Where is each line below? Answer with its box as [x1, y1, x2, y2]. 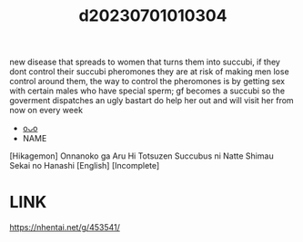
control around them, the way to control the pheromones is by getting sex [9, 76, 285, 87]
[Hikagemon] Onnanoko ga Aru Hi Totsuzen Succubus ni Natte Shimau [9, 150, 275, 161]
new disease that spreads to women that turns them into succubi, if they [9, 56, 280, 68]
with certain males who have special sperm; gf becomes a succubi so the [9, 85, 285, 96]
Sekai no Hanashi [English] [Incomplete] [9, 160, 160, 171]
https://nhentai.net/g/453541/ [9, 222, 120, 233]
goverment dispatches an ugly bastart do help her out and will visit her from [9, 95, 294, 106]
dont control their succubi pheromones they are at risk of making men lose [9, 66, 289, 77]
